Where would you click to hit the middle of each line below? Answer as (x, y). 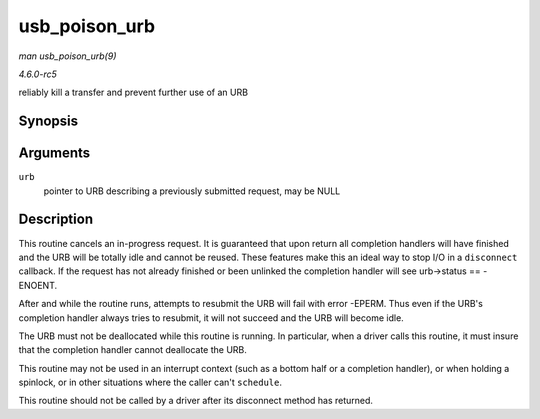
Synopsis (48, 121)
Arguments (54, 153)
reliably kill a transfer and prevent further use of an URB (133, 92)
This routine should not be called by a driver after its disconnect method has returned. (196, 401)
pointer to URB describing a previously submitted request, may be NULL (192, 191)
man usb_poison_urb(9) (67, 56)
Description (56, 219)
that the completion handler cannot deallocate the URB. (132, 350)
